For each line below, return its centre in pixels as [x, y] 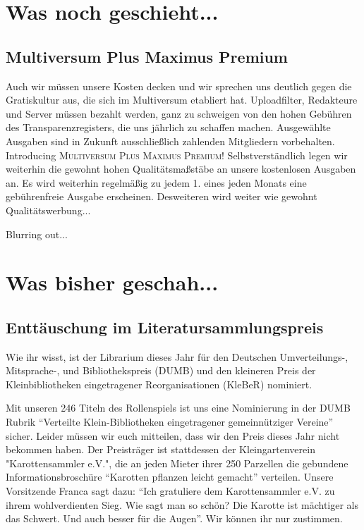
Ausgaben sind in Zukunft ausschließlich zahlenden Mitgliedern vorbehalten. [170, 141]
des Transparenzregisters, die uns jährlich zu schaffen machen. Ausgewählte [168, 127]
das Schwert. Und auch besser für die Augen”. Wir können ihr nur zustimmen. [174, 518]
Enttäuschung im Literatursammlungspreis [165, 327]
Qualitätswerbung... [48, 210]
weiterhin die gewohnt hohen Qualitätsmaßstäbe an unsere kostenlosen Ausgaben [181, 169]
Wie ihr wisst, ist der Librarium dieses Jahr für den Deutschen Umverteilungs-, [177, 356]
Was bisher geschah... [112, 282]
